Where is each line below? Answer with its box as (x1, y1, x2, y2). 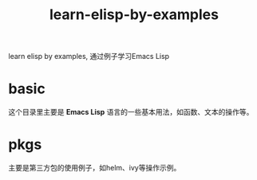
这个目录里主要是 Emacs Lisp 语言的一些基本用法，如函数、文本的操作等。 (8, 108, 254, 117)
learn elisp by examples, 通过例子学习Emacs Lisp (8, 52, 170, 61)
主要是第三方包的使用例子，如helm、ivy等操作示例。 (8, 163, 181, 173)
